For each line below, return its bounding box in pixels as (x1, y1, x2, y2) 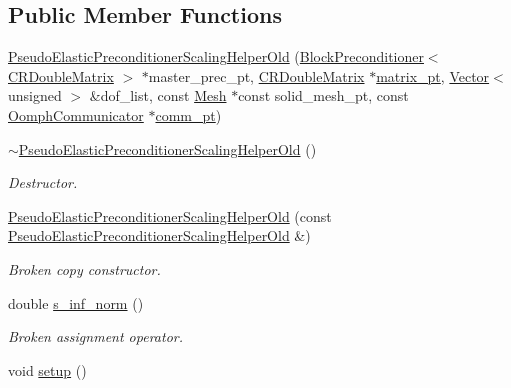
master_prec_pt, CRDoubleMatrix (148, 65, 365, 86)
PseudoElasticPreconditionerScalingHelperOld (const (8, 205, 332, 226)
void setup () (8, 359, 87, 380)
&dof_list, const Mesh (89, 85, 227, 106)
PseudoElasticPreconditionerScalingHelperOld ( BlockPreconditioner (8, 46, 424, 67)
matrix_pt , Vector (376, 65, 490, 86)
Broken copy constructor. (8, 258, 161, 279)
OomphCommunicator (8, 104, 144, 125)
